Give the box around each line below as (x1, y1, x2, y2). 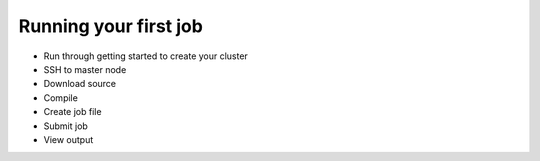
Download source (43, 78, 117, 90)
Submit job (43, 120, 89, 132)
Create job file (43, 106, 102, 118)
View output (43, 133, 94, 145)
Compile (43, 91, 79, 104)
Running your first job (18, 15, 204, 37)
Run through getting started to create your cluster (43, 50, 249, 62)
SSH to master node (43, 63, 127, 75)
